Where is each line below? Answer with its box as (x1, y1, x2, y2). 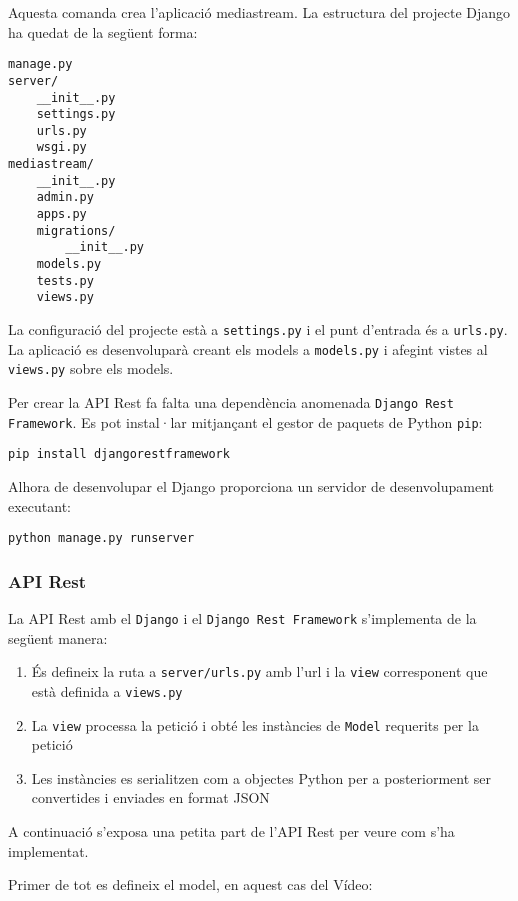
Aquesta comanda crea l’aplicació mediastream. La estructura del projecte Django (8, 2, 511, 22)
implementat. (8, 840, 89, 861)
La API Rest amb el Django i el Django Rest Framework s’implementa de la (8, 608, 477, 629)
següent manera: (8, 627, 108, 648)
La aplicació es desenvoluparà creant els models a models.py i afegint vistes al (8, 338, 488, 359)
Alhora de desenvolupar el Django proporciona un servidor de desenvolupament (8, 475, 495, 496)
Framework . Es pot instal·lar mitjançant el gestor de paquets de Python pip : (8, 411, 483, 432)
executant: (8, 495, 71, 516)
